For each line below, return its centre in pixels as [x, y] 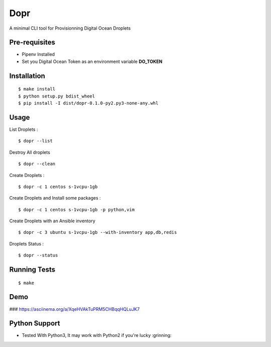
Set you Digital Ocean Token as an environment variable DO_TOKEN [92, 61]
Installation [27, 76]
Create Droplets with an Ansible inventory [52, 221]
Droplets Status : [27, 243]
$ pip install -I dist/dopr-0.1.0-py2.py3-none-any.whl [88, 103]
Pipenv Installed [38, 54]
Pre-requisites [32, 42]
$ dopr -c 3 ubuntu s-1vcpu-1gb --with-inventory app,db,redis [98, 232]
